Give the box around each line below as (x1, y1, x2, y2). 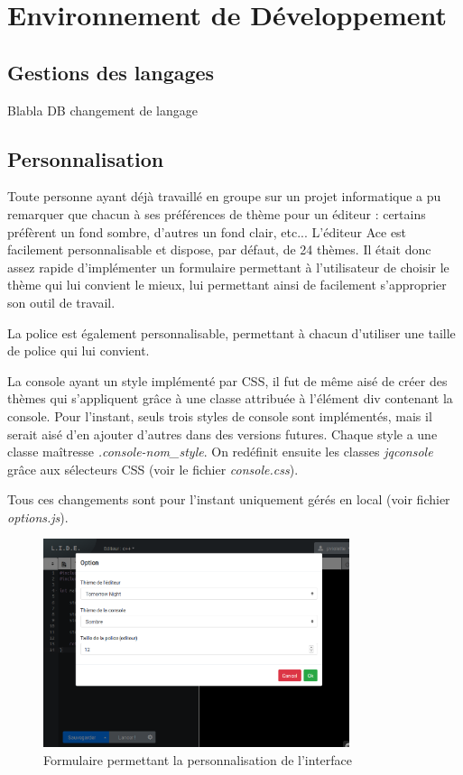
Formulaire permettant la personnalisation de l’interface (43, 751, 353, 770)
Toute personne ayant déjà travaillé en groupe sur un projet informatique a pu (7, 187, 441, 206)
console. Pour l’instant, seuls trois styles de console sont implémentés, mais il (7, 406, 432, 425)
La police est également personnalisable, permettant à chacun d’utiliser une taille (7, 323, 456, 342)
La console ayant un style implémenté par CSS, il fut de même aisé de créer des (7, 371, 448, 390)
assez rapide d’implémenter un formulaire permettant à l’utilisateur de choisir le (7, 257, 449, 276)
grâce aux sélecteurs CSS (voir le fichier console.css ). (7, 459, 299, 478)
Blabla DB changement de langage (7, 100, 198, 119)
